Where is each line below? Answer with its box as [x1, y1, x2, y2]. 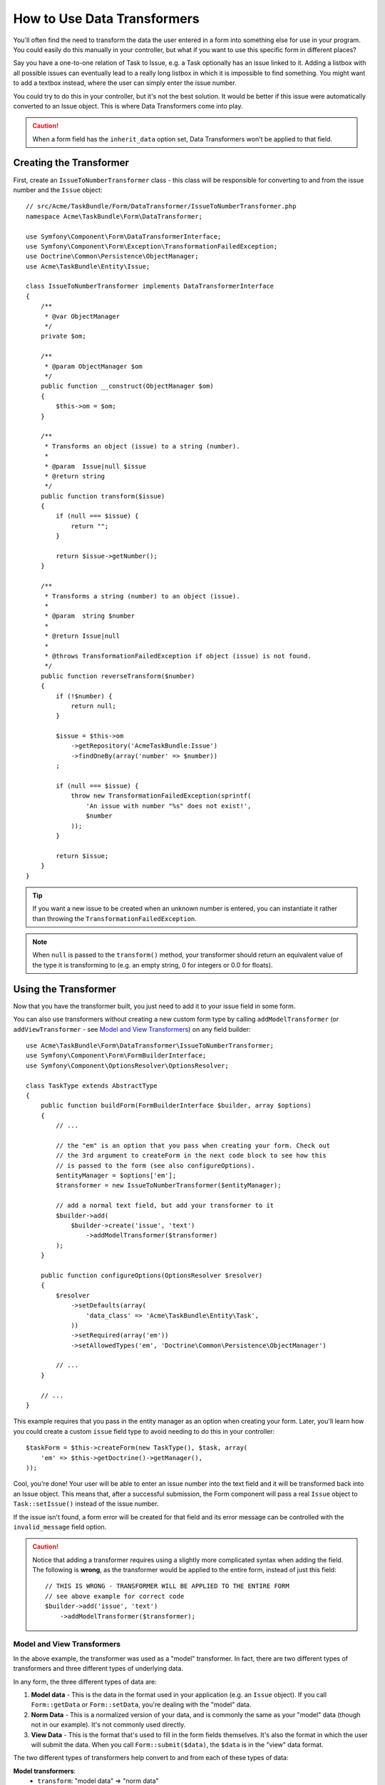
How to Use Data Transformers [13, 11, 200, 26]
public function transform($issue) [40, 492, 165, 500]
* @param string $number [44, 612, 135, 620]
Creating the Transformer [13, 157, 130, 169]
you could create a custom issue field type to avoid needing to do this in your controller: [13, 1427, 275, 1435]
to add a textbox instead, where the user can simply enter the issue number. [13, 79, 237, 87]
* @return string [44, 472, 106, 480]
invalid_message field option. [13, 1522, 107, 1531]
